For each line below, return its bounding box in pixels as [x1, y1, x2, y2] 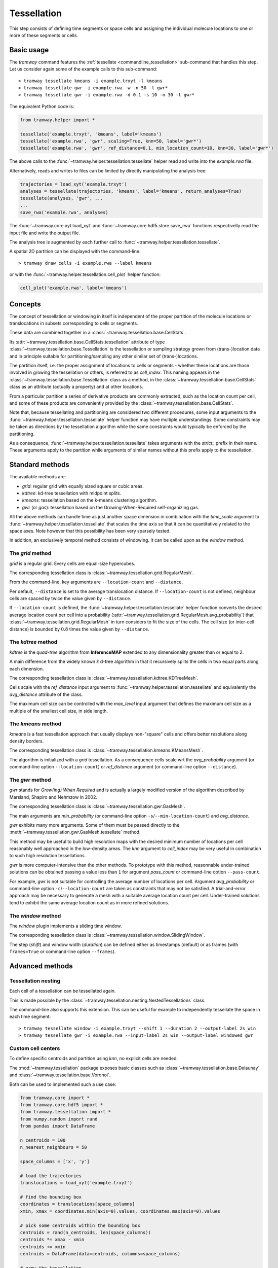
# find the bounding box [20, 1194, 82, 1200]
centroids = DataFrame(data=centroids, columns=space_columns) [20, 1251, 181, 1257]
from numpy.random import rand [20, 1116, 98, 1122]
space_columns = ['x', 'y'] [20, 1159, 90, 1165]
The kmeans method [9, 720, 62, 727]
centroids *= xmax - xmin [20, 1237, 85, 1243]
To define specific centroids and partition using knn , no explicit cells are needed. [9, 1055, 178, 1062]
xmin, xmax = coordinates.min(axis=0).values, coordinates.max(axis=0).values [20, 1208, 220, 1214]
